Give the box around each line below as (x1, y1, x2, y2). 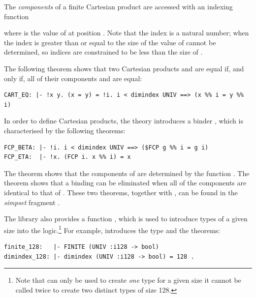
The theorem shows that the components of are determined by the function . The (4, 168, 250, 178)
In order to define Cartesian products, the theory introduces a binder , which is (4, 116, 243, 126)
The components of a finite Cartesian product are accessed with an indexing (4, 1, 233, 11)
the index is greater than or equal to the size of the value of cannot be (4, 37, 216, 47)
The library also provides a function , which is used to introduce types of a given (4, 213, 248, 224)
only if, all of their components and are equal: (4, 73, 142, 83)
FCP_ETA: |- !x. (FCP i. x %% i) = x (4, 153, 131, 161)
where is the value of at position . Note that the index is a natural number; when (4, 28, 249, 38)
